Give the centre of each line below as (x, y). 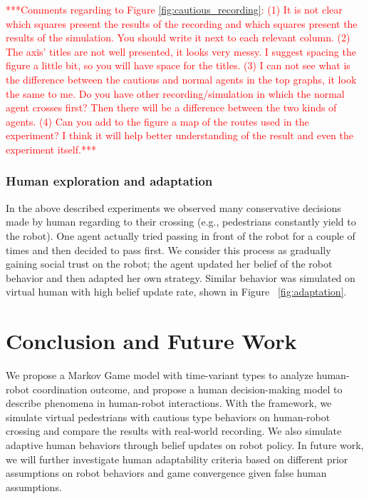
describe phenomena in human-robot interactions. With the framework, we (169, 403)
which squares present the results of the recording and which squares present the (182, 23)
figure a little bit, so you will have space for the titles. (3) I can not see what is (178, 65)
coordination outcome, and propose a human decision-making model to (187, 389)
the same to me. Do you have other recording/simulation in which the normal (175, 93)
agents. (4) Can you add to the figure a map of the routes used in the (157, 121)
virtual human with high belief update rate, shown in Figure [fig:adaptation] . (176, 292)
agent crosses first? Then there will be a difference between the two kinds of (171, 107)
